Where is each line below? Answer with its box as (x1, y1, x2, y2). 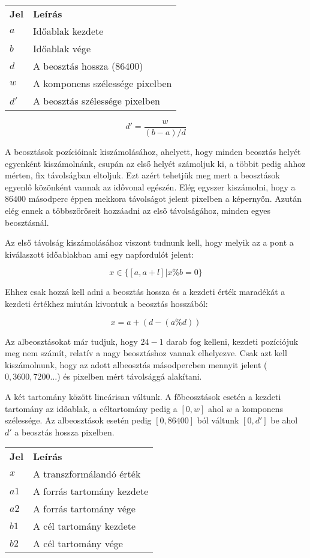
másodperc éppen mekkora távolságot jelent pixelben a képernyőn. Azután (28, 192, 302, 205)
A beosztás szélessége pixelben (33, 94, 160, 108)
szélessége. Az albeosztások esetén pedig (5, 414, 152, 426)
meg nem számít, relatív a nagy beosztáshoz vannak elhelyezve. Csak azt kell (5, 347, 287, 359)
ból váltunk (197, 414, 239, 426)
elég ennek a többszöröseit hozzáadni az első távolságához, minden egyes (5, 204, 270, 217)
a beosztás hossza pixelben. (14, 425, 115, 438)
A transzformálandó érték (33, 467, 141, 481)
